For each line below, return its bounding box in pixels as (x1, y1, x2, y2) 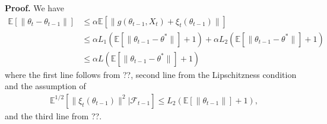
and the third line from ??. (5, 109, 102, 122)
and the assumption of (5, 80, 86, 92)
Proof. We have (5, 2, 64, 14)
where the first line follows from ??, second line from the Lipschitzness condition (5, 68, 297, 80)
